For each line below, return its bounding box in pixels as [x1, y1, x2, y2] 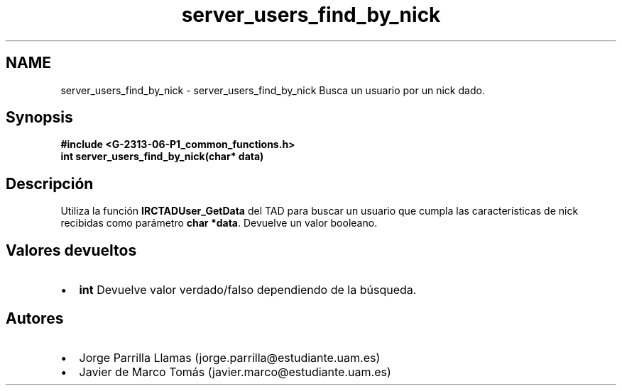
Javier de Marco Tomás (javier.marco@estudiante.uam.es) [79, 364, 391, 379]
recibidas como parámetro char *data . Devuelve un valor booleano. [60, 217, 378, 229]
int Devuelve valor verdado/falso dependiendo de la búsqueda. [79, 283, 417, 297]
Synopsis [6, 108, 73, 127]
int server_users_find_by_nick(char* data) [60, 150, 264, 163]
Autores [6, 309, 64, 327]
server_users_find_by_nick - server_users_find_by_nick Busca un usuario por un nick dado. [60, 84, 485, 96]
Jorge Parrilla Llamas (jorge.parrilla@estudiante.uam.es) [79, 350, 381, 365]
